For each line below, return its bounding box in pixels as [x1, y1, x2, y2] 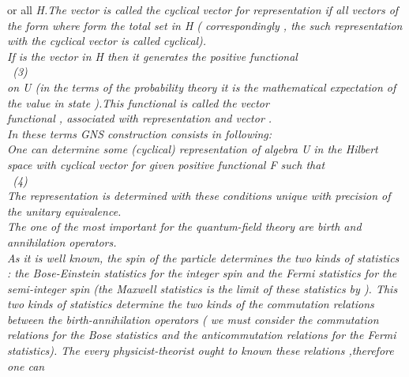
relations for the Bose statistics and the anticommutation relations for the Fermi [7, 326, 396, 343]
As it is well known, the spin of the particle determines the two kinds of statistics [7, 249, 400, 266]
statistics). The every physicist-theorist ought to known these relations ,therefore [7, 342, 394, 359]
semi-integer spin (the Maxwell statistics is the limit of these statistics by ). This [7, 280, 398, 296]
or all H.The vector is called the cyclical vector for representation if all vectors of [7, 2, 399, 17]
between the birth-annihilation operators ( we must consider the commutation [7, 311, 379, 327]
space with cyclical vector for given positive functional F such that [7, 156, 325, 172]
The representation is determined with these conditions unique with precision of [7, 187, 391, 204]
